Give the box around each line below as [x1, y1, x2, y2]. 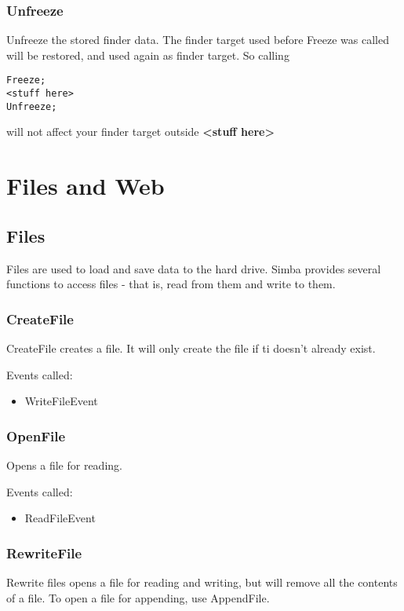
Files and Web [6, 170, 165, 202]
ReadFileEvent [24, 510, 96, 526]
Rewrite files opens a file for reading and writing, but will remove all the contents [6, 573, 398, 590]
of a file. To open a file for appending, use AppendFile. [6, 589, 270, 606]
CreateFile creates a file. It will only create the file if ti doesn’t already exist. [6, 339, 376, 356]
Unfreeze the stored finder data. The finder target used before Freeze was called [6, 31, 389, 48]
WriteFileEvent [24, 393, 98, 409]
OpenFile [6, 426, 66, 445]
